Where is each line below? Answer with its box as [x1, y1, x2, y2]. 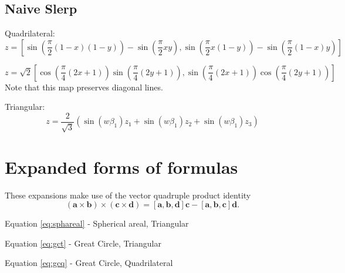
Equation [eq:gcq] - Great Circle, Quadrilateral [5, 257, 173, 269]
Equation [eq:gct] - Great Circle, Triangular [5, 237, 161, 249]
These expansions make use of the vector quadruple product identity [5, 188, 251, 201]
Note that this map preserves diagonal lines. [5, 80, 163, 93]
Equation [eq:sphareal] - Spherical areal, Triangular [5, 217, 189, 230]
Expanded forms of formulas [5, 154, 238, 178]
